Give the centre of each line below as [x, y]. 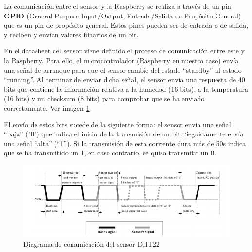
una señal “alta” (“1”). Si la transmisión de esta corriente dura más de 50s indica [125, 143]
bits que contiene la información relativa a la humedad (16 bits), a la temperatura [126, 89]
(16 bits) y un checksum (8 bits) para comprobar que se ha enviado [104, 98]
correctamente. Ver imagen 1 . [48, 108]
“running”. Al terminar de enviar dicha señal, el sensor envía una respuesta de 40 [125, 79]
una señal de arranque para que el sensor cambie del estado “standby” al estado [123, 70]
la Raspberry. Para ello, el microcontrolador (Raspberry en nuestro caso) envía [121, 60]
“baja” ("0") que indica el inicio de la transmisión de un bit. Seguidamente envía [124, 134]
